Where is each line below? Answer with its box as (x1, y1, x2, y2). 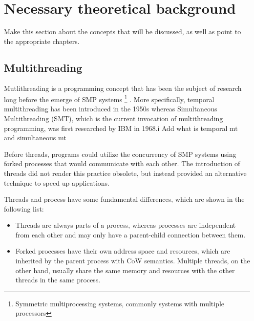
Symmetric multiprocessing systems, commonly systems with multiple (15, 298, 225, 308)
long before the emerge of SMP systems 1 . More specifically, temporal (4, 93, 214, 104)
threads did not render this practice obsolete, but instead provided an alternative (4, 168, 247, 178)
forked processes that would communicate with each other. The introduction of (4, 158, 240, 169)
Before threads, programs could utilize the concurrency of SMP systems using (4, 149, 236, 159)
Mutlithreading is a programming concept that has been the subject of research (4, 83, 242, 93)
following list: (4, 203, 44, 214)
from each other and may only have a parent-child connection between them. (15, 229, 246, 239)
